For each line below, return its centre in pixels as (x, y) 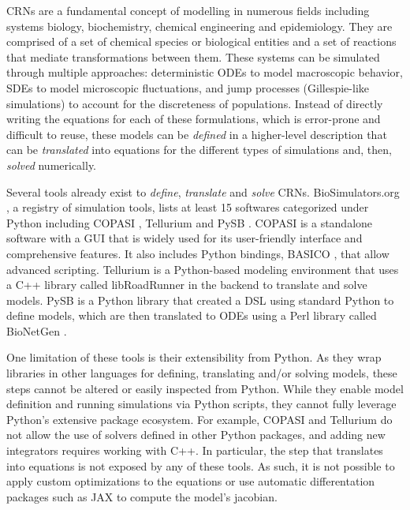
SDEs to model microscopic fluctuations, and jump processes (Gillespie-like (188, 87)
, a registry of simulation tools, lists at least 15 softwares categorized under (188, 207)
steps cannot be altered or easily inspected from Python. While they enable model (205, 388)
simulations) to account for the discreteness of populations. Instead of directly (195, 103)
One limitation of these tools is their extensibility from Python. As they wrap (194, 357)
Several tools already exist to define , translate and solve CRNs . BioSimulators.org (203, 191)
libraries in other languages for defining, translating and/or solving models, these (202, 373)
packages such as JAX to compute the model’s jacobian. (142, 496)
